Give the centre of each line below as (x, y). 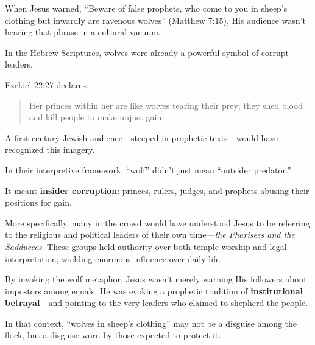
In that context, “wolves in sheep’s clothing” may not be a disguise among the (151, 323)
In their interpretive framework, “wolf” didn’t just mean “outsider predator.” (148, 169)
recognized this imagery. (50, 149)
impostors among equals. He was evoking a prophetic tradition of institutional (154, 291)
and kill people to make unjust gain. (97, 117)
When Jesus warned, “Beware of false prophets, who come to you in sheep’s (146, 8)
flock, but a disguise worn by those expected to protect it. (113, 335)
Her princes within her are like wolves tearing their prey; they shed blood (166, 105)
